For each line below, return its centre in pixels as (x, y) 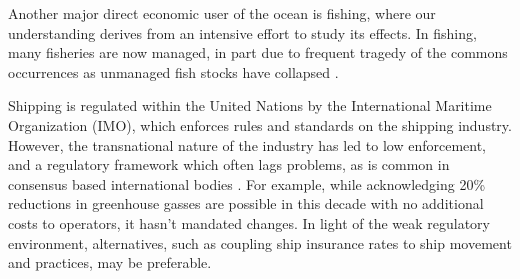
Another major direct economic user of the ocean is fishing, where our (222, 13)
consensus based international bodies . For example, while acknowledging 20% (247, 183)
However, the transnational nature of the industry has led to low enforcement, (247, 144)
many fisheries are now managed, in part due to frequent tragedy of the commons (258, 52)
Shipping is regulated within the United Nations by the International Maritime (250, 105)
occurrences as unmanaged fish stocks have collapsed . (173, 71)
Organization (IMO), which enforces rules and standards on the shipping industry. (260, 124)
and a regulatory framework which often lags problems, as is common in (229, 164)
